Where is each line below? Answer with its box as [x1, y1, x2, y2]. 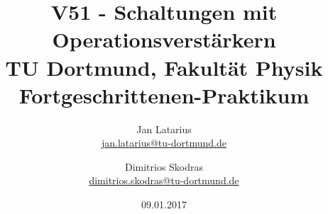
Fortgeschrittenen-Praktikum [18, 80, 310, 109]
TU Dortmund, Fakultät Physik [5, 52, 323, 81]
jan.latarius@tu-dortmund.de [102, 135, 226, 150]
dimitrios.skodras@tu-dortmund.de [89, 173, 239, 188]
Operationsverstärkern [52, 25, 276, 54]
